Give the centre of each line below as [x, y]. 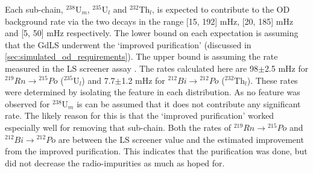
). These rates [272, 80]
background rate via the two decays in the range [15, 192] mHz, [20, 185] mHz [149, 21]
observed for [27, 103]
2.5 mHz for [286, 68]
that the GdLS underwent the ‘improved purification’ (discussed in [128, 44]
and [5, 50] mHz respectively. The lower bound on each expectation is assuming [152, 33]
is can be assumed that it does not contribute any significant [189, 103]
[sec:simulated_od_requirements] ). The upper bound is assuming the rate [141, 56]
